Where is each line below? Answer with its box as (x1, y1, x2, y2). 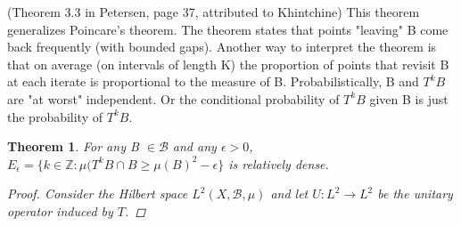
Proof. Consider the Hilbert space (7, 184, 188, 203)
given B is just (369, 89, 449, 108)
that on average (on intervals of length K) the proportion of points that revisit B (7, 54, 449, 73)
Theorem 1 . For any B (7, 137, 139, 156)
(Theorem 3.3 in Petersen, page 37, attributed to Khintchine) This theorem (7, 3, 420, 20)
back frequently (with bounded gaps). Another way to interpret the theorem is (7, 37, 437, 56)
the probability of (7, 107, 103, 125)
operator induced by (7, 201, 113, 220)
